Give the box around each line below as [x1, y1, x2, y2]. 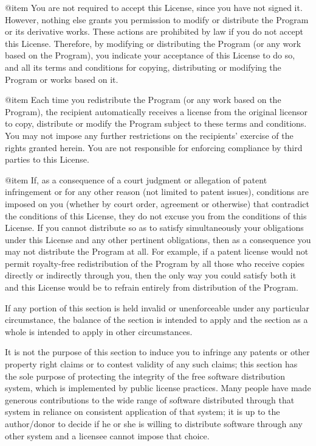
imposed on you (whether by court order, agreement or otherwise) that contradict [5, 197, 309, 210]
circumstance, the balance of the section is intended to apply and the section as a [5, 313, 308, 326]
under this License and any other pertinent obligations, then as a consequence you [5, 233, 311, 246]
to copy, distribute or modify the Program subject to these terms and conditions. [5, 117, 307, 130]
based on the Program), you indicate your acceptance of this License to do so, [5, 49, 295, 62]
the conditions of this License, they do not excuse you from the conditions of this [5, 209, 307, 222]
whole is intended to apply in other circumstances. [5, 325, 193, 338]
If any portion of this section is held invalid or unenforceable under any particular [5, 301, 310, 314]
